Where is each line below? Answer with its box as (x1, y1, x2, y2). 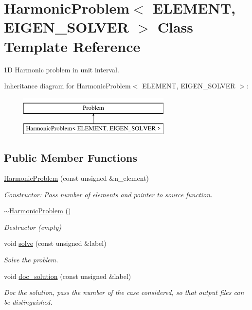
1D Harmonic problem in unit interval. (4, 64, 119, 74)
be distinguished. (4, 296, 53, 307)
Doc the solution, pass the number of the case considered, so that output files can (4, 287, 244, 297)
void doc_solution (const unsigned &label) (4, 271, 131, 281)
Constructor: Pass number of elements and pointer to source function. (4, 189, 213, 199)
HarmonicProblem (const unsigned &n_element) (4, 173, 149, 183)
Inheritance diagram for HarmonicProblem (4, 81, 131, 91)
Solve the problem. (4, 255, 58, 265)
